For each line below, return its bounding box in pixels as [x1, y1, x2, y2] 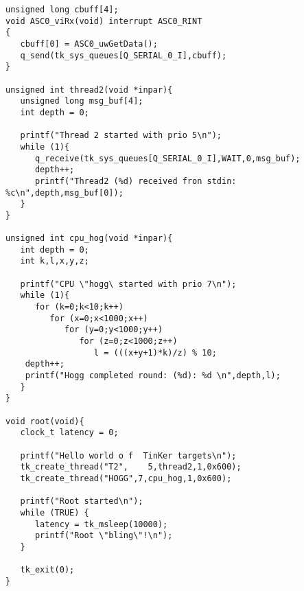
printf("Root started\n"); [20, 496, 143, 507]
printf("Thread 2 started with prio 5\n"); [20, 130, 222, 141]
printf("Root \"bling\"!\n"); [34, 531, 173, 541]
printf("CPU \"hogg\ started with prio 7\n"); [20, 279, 237, 289]
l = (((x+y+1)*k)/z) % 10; [93, 347, 217, 358]
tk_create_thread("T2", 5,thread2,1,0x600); [20, 462, 242, 472]
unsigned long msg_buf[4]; [20, 96, 143, 106]
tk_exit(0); [20, 565, 75, 575]
